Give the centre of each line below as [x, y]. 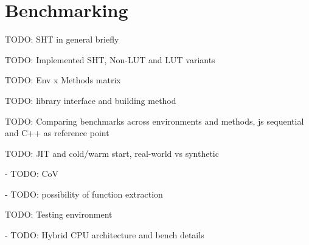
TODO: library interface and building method [91, 100]
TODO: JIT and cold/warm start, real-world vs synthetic [112, 153]
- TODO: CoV [32, 174]
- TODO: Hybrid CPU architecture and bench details [105, 235]
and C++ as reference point [57, 133]
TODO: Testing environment [59, 214]
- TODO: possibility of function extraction [84, 194]
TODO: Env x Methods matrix [63, 80]
